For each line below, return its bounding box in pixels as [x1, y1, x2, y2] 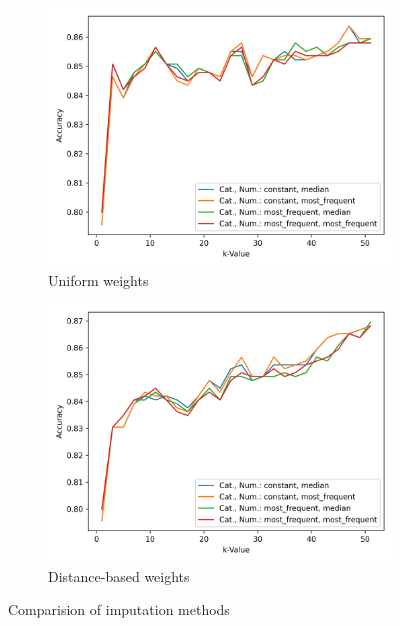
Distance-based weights [48, 565, 190, 586]
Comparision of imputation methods [8, 599, 230, 620]
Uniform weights [48, 269, 149, 290]
